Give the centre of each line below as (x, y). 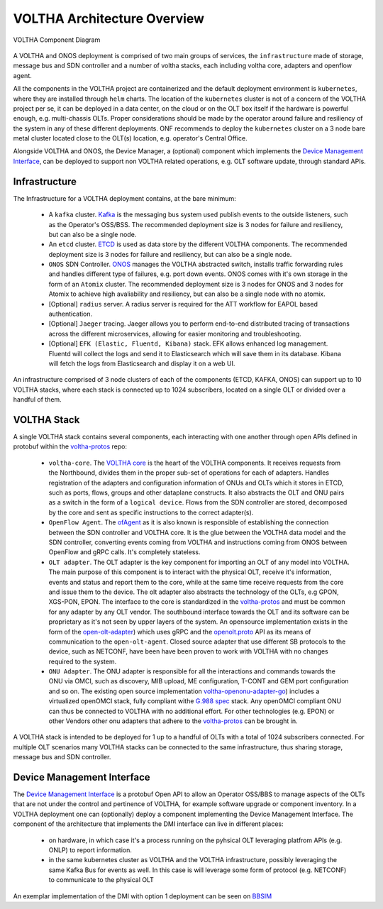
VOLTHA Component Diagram (57, 40)
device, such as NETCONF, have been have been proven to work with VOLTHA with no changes (189, 651)
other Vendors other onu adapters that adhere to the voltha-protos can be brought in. (173, 721)
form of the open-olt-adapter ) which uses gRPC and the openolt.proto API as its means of (180, 632)
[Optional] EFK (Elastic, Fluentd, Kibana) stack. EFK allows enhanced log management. (188, 343)
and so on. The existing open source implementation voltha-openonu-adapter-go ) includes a (184, 691)
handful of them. (37, 400)
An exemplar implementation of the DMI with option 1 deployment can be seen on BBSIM (143, 896)
